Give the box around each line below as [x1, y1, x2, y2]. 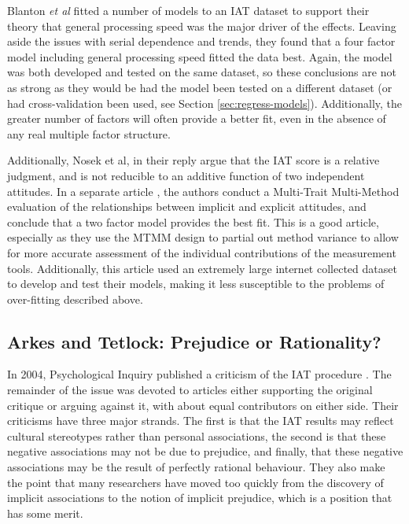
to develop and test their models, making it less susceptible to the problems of [7, 275, 385, 292]
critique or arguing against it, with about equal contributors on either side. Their [7, 397, 399, 413]
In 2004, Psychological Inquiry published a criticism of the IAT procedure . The [7, 366, 392, 382]
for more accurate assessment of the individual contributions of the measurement [7, 244, 396, 260]
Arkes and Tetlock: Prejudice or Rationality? [7, 329, 381, 353]
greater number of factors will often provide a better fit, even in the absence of [7, 110, 386, 127]
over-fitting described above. [7, 290, 143, 307]
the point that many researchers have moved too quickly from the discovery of [7, 474, 384, 490]
